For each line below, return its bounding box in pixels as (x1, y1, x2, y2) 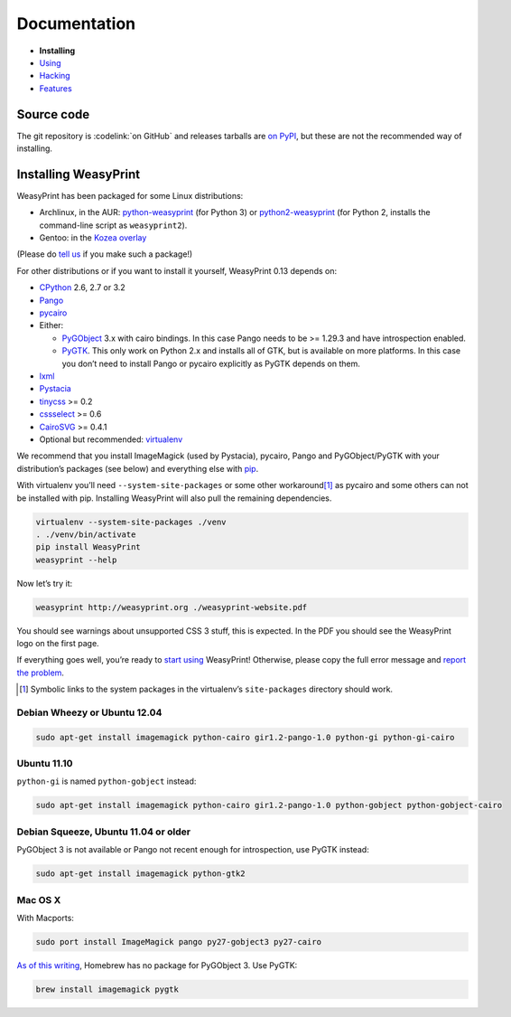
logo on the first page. (16, 638, 99, 649)
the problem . (16, 667, 65, 678)
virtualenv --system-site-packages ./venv (35, 516, 227, 527)
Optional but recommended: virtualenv (39, 434, 183, 445)
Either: (39, 320, 64, 331)
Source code (16, 107, 90, 122)
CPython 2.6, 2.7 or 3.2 (39, 282, 125, 293)
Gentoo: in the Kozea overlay (39, 232, 147, 243)
